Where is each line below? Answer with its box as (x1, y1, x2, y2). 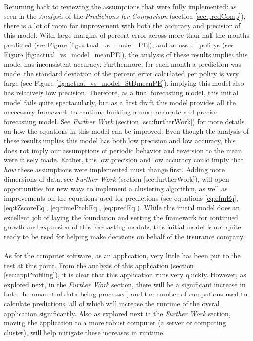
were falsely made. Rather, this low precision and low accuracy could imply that (4, 155, 244, 165)
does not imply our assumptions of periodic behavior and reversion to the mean (4, 145, 242, 155)
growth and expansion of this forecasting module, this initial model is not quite (4, 222, 241, 232)
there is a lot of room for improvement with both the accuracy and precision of (4, 20, 241, 30)
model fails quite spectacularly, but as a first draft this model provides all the (4, 97, 236, 107)
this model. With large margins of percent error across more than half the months (4, 30, 249, 40)
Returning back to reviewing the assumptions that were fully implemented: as (4, 1, 237, 11)
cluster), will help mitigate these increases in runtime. (4, 327, 165, 337)
